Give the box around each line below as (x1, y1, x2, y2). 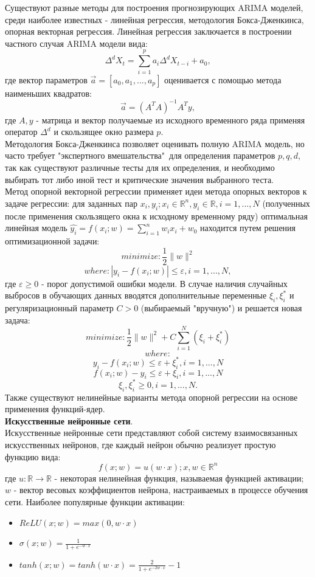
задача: (5, 313, 30, 326)
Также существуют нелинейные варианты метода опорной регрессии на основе (5, 390, 298, 403)
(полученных (262, 196, 310, 209)
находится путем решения (200, 221, 296, 234)
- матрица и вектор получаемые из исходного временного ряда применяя (36, 113, 305, 126)
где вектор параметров (5, 73, 88, 86)
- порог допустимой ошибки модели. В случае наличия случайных (41, 277, 288, 289)
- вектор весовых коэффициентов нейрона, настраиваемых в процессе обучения (13, 483, 308, 496)
